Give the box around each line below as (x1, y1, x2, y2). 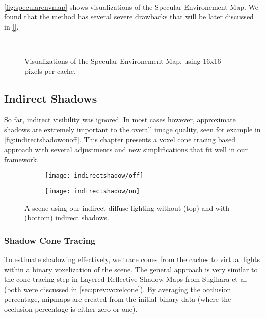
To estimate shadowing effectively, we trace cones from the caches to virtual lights (4, 254, 260, 265)
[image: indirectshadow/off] (45, 172, 144, 180)
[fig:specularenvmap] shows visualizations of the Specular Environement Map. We (4, 1, 258, 12)
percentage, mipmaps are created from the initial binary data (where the (4, 294, 231, 304)
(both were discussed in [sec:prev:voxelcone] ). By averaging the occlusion (4, 283, 231, 294)
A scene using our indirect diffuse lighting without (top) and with (24, 202, 230, 213)
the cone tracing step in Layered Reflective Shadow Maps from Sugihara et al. (4, 274, 248, 284)
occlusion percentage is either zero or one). (4, 304, 138, 314)
